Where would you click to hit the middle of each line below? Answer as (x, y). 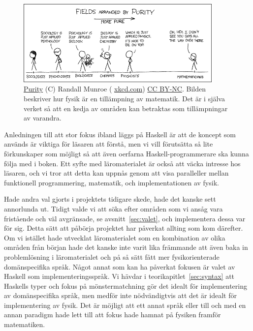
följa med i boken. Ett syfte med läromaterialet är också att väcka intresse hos (122, 163)
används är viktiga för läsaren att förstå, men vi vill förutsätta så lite (109, 144)
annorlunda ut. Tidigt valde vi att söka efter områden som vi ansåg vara (113, 208)
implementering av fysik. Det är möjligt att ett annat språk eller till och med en (125, 305)
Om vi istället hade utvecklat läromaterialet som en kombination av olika (115, 237)
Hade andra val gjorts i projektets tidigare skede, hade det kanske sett (110, 199)
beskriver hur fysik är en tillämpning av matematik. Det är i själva (124, 98)
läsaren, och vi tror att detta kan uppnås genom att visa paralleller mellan (116, 173)
